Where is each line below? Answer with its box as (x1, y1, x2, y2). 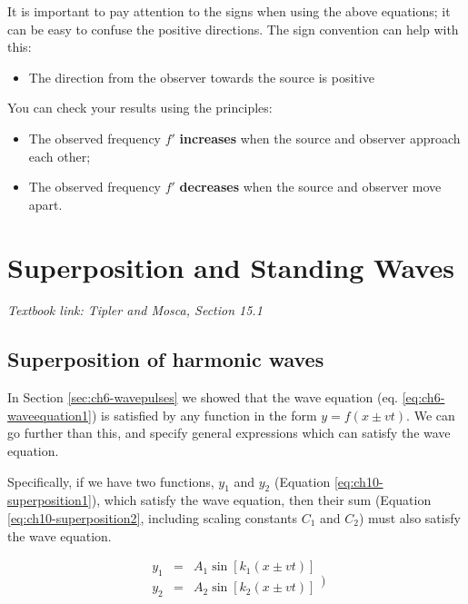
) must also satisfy (358, 509, 461, 528)
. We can (406, 405, 455, 424)
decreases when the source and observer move (179, 177, 442, 196)
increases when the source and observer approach (179, 128, 461, 147)
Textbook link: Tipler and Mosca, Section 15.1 (7, 301, 263, 320)
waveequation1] (7, 405, 92, 424)
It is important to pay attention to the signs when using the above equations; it (7, 2, 451, 20)
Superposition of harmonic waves (7, 345, 324, 373)
